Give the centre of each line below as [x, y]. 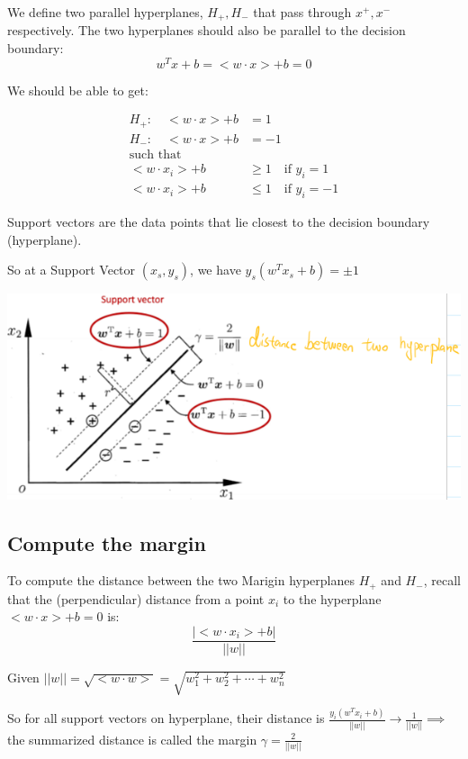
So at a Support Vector [72, 270]
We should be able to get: [78, 90]
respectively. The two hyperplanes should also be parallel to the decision [207, 30]
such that [155, 155]
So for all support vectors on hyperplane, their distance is [166, 718]
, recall [442, 580]
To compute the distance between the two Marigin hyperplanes [181, 580]
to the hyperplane [332, 598]
